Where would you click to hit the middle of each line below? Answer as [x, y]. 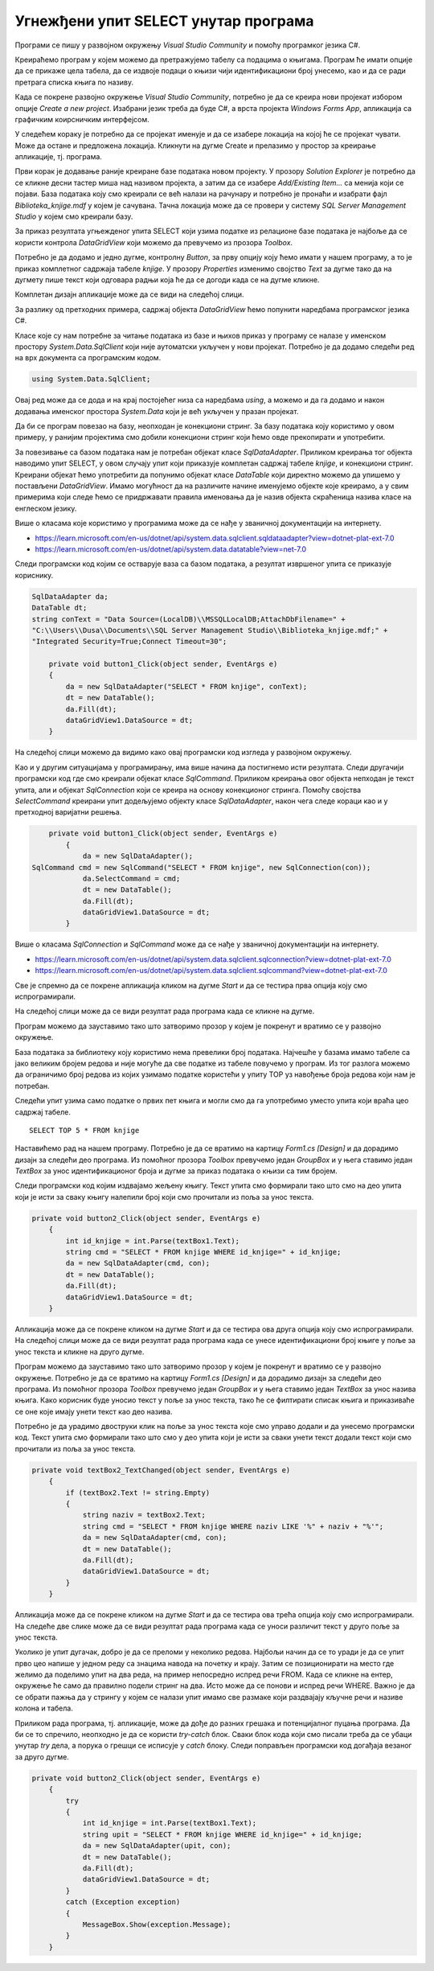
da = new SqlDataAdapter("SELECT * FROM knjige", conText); [186, 686]
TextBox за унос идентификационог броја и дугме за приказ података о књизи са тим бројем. [176, 1171]
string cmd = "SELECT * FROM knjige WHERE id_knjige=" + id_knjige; [203, 1252]
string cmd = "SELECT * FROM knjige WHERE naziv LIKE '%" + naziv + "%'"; [233, 1526]
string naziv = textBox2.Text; [144, 1515]
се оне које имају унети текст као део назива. [94, 1411]
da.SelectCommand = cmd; [131, 878]
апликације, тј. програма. [58, 157]
